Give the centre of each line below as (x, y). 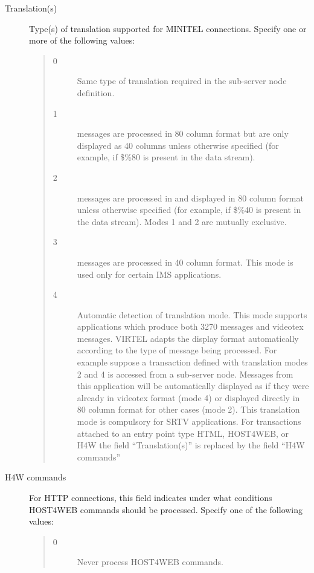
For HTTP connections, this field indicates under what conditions (151, 497)
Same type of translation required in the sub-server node (182, 81)
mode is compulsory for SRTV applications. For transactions (189, 421)
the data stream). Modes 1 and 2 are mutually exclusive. (182, 221)
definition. (96, 92)
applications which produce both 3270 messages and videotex (190, 326)
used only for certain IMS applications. (149, 274)
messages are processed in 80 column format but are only (183, 133)
